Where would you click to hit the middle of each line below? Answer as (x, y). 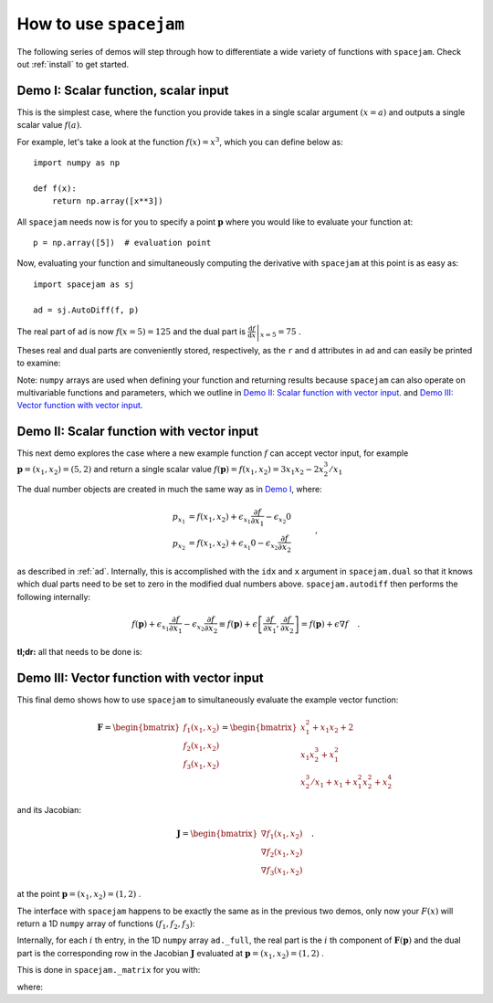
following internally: (54, 597)
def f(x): (55, 188)
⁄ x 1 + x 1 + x (335, 783)
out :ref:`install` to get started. (73, 64)
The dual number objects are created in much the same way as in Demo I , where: (170, 490)
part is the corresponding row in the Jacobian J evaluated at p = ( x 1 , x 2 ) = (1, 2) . (170, 954)
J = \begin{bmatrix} (217, 834)
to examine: (39, 363)
